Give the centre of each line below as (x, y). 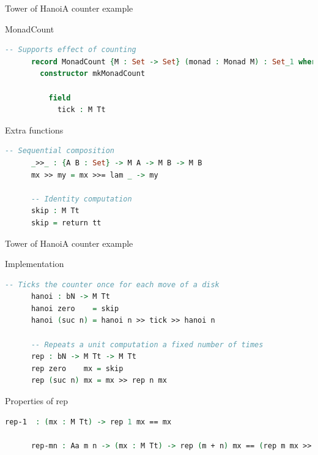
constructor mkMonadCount (93, 74)
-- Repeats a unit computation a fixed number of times (147, 344)
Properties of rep (37, 401)
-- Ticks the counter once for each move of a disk (112, 284)
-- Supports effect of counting (71, 50)
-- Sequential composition (60, 151)
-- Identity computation (81, 199)
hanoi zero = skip (75, 308)
